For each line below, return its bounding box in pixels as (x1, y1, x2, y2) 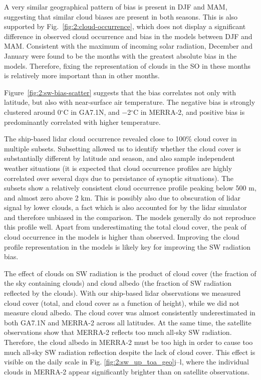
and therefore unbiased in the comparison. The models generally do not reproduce (4, 212, 256, 222)
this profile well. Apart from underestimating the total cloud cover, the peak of (4, 222, 246, 232)
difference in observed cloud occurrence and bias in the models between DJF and (4, 31, 252, 41)
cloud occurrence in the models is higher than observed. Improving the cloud (4, 232, 239, 242)
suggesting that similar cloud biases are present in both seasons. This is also (4, 11, 238, 22)
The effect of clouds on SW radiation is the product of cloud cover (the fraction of (4, 268, 256, 278)
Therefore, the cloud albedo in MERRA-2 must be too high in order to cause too (4, 337, 253, 347)
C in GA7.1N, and (63, 106, 120, 117)
